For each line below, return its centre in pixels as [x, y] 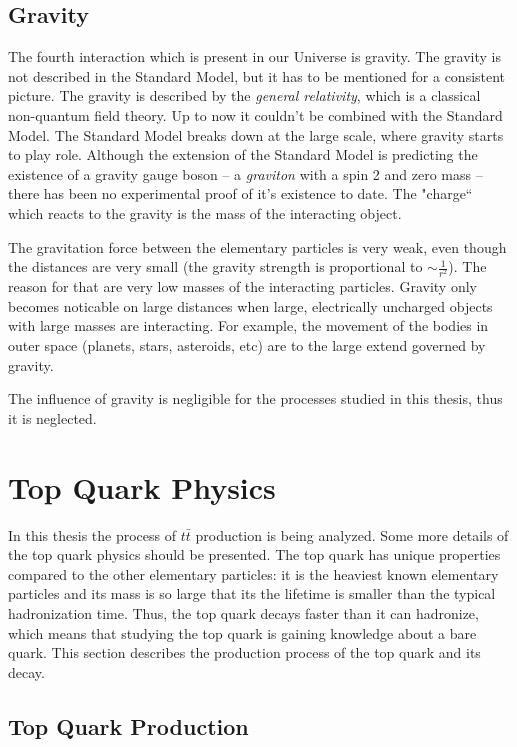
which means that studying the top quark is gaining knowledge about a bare [242, 632]
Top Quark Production [128, 725]
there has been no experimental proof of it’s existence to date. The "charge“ [240, 193]
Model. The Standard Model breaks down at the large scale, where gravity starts [256, 134]
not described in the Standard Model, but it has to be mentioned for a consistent [257, 75]
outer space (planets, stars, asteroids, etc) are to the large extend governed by [247, 345]
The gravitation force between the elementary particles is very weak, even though [257, 246]
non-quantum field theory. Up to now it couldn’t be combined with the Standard [255, 114]
